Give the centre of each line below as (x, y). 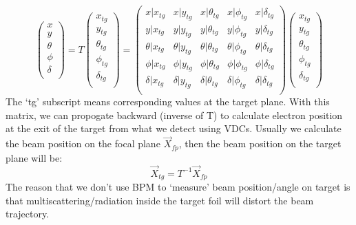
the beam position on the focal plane (83, 143)
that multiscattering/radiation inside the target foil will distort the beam (160, 200)
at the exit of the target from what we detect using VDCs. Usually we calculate (174, 128)
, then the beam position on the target (260, 143)
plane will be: (34, 157)
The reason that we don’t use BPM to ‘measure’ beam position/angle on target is (178, 186)
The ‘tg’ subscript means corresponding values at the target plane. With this (168, 101)
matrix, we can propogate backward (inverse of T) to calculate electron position (174, 115)
